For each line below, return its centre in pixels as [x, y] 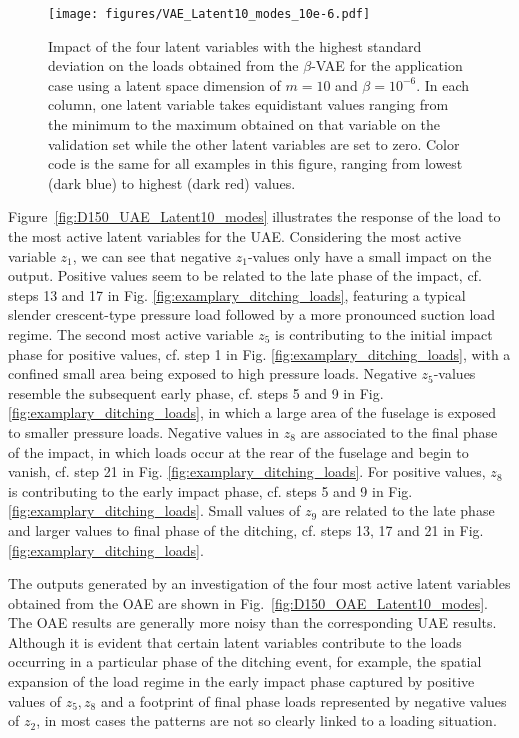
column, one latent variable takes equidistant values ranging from [248, 104]
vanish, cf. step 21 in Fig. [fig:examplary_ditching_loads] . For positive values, [247, 471]
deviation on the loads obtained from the [173, 65]
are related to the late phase [408, 510]
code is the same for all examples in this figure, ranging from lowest [255, 163]
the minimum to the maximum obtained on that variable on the [244, 124]
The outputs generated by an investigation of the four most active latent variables [259, 583]
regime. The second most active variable [131, 333]
